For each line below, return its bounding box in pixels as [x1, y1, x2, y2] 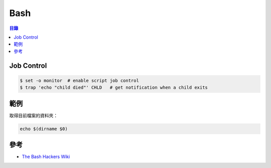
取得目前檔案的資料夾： [9, 112, 58, 118]
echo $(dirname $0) [20, 126, 68, 131]
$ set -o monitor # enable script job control [20, 78, 139, 83]
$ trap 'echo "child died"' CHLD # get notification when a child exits [20, 85, 208, 90]
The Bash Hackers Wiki [22, 153, 70, 160]
